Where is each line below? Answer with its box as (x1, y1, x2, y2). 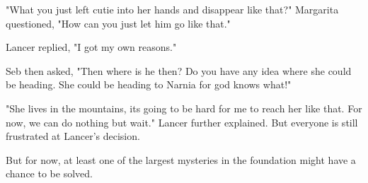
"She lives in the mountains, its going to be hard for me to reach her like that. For (6, 100, 362, 115)
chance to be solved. (6, 166, 93, 181)
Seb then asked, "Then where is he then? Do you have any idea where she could (6, 63, 352, 78)
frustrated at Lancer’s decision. (6, 129, 140, 143)
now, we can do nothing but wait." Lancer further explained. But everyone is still (6, 114, 358, 129)
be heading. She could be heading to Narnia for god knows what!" (6, 77, 292, 92)
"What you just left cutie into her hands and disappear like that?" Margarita (6, 2, 339, 16)
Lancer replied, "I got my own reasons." (6, 40, 177, 54)
